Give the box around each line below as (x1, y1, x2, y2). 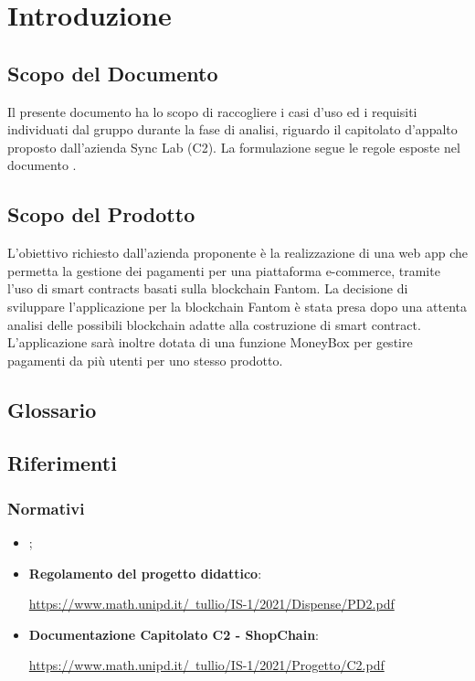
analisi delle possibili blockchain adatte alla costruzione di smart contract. (7, 314, 421, 334)
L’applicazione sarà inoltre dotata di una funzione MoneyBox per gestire (7, 333, 413, 352)
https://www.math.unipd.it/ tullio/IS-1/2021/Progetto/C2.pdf (28, 655, 385, 675)
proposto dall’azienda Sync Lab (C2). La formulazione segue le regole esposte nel (7, 137, 460, 156)
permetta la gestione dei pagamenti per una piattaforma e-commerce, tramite (7, 261, 440, 280)
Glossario (7, 395, 97, 423)
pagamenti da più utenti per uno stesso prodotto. (7, 350, 283, 369)
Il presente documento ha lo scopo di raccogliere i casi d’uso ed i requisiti (7, 101, 417, 121)
